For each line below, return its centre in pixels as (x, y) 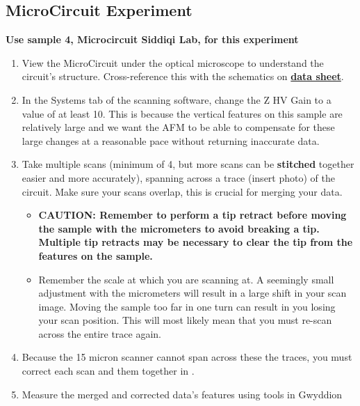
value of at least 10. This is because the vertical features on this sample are (182, 113)
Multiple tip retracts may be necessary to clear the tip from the (196, 242)
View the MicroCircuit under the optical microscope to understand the (173, 62)
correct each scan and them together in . (108, 371)
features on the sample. (96, 255)
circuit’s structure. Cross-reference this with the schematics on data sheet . (183, 76)
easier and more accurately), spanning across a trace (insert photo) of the (178, 177)
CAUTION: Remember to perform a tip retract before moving (193, 215)
